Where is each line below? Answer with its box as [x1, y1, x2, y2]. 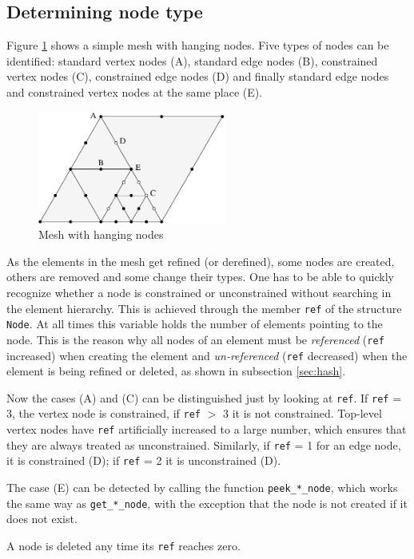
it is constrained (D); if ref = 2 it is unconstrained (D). [6, 452, 281, 469]
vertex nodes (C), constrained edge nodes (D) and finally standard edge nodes [6, 68, 389, 85]
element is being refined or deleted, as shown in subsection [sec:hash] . [6, 363, 346, 379]
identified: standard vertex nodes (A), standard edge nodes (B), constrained [6, 52, 378, 69]
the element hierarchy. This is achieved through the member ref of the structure [6, 299, 402, 316]
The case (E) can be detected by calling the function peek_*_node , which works [6, 479, 398, 496]
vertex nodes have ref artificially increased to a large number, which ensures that [6, 421, 407, 438]
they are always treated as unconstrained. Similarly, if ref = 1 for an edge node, [6, 436, 401, 453]
